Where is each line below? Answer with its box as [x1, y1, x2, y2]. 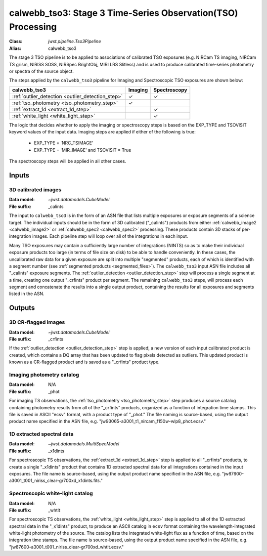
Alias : [9, 45, 22, 51]
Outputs [9, 304, 35, 312]
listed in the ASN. [9, 291, 44, 297]
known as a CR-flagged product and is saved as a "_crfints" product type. [9, 359, 160, 365]
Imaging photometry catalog [9, 371, 79, 378]
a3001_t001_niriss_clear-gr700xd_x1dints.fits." [9, 477, 103, 484]
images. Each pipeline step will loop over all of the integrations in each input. [32, 233, 188, 239]
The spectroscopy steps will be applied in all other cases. [9, 158, 126, 164]
